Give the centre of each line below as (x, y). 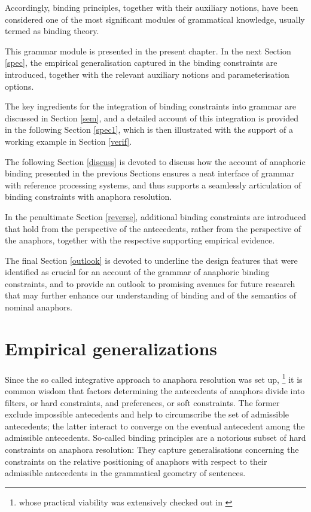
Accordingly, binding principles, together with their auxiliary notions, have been (152, 7)
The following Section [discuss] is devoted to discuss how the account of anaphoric (155, 161)
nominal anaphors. (39, 307)
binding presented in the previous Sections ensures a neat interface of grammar (150, 173)
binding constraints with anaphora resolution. (89, 196)
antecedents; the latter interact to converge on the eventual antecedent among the (155, 426)
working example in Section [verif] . (68, 141)
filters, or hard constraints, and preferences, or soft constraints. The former (142, 402)
